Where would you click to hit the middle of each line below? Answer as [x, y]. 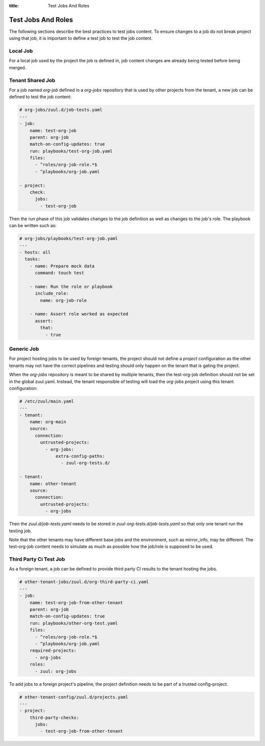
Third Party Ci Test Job [37, 559]
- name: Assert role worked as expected [79, 314]
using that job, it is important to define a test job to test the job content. [81, 38]
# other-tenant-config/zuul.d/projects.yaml [74, 697]
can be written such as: [33, 226]
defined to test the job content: [40, 97]
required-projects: [53, 651]
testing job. [20, 531]
